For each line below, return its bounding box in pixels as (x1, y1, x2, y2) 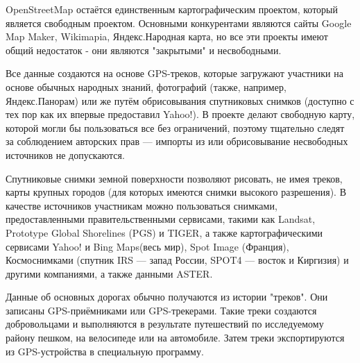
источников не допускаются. (6, 147, 125, 162)
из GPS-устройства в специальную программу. (6, 344, 204, 358)
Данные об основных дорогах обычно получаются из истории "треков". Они (6, 289, 328, 304)
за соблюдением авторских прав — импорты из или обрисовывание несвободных (6, 134, 348, 149)
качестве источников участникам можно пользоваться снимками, (6, 198, 277, 212)
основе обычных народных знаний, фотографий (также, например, (6, 79, 286, 94)
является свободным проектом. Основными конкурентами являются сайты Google (6, 15, 352, 30)
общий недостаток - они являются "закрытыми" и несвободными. (6, 42, 282, 57)
